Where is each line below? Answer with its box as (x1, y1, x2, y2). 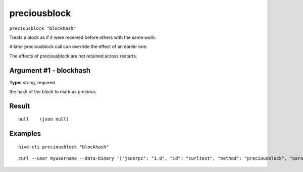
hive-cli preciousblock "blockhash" (18, 144, 109, 150)
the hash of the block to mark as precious (9, 89, 96, 95)
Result (9, 101, 30, 110)
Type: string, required (9, 79, 55, 85)
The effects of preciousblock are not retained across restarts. (9, 53, 137, 59)
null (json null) (18, 117, 69, 122)
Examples (9, 129, 41, 138)
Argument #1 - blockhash (9, 66, 91, 75)
